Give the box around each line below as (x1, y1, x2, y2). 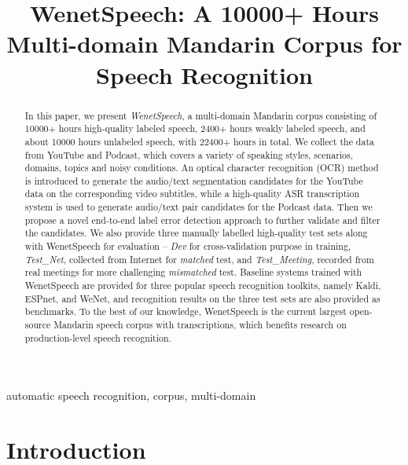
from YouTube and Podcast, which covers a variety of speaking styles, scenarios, (24, 148, 354, 161)
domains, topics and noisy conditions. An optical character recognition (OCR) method (24, 161, 379, 174)
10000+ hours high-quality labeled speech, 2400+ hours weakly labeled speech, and (24, 122, 366, 135)
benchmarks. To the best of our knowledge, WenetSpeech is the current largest (24, 305, 347, 318)
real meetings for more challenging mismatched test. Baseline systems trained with (24, 265, 362, 279)
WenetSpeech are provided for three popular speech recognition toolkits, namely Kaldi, (24, 279, 381, 292)
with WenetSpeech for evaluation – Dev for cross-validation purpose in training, (24, 240, 351, 253)
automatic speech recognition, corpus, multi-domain (6, 387, 256, 404)
